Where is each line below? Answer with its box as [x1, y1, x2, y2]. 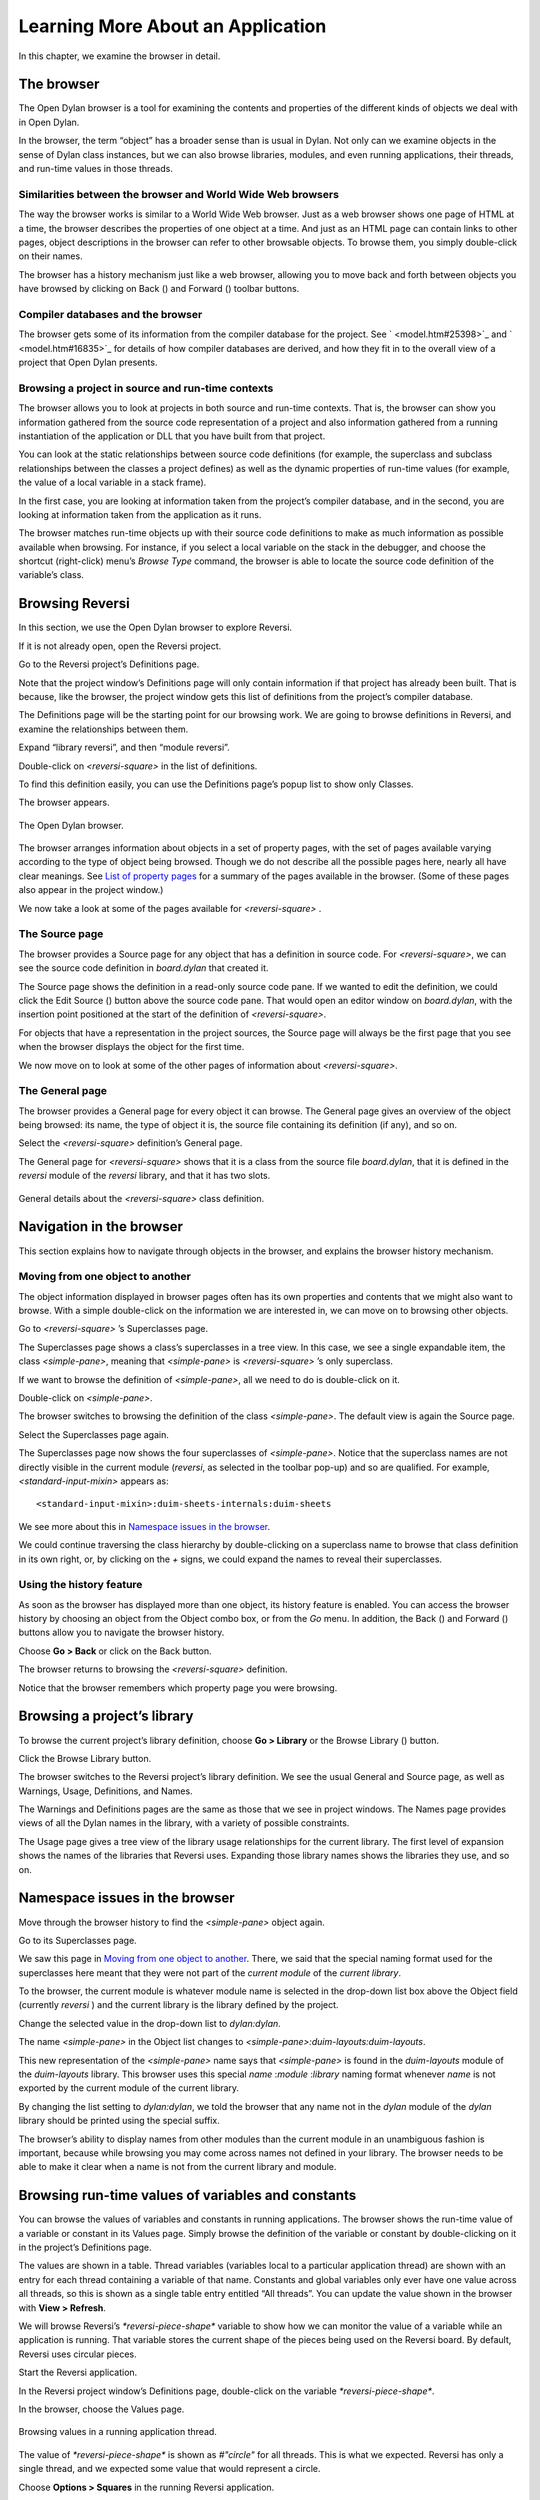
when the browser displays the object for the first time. [18, 1041, 245, 1053]
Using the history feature [18, 1578, 143, 1592]
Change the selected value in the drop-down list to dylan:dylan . [18, 2017, 282, 2029]
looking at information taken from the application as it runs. [18, 508, 262, 520]
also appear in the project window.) [18, 884, 164, 896]
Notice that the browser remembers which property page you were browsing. [18, 1681, 338, 1694]
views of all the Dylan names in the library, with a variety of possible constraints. [18, 1817, 350, 1829]
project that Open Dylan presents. [18, 356, 158, 369]
